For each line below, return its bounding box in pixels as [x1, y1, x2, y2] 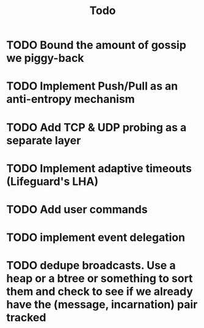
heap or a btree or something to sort [6, 272, 193, 286]
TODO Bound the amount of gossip [6, 38, 186, 52]
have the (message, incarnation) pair [6, 298, 198, 311]
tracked [6, 311, 46, 325]
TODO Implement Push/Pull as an [6, 79, 178, 93]
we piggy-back [6, 51, 84, 65]
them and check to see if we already [6, 284, 194, 299]
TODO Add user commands [6, 202, 148, 216]
